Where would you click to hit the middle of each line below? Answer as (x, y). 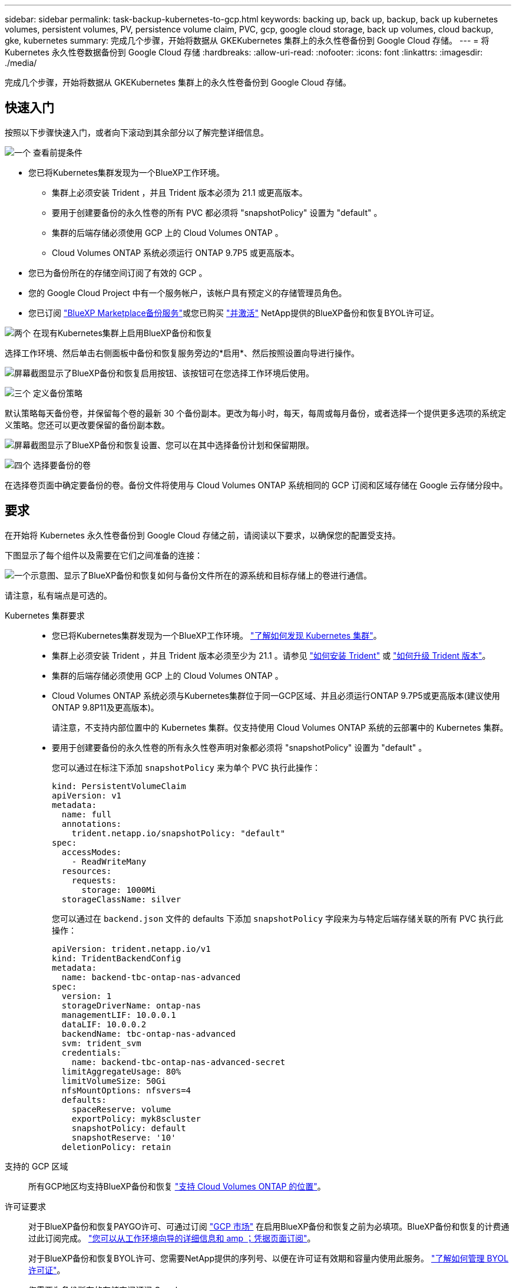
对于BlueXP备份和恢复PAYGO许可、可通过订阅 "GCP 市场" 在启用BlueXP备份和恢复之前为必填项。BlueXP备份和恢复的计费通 (269, 1226)
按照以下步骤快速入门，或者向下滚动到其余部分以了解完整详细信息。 (137, 132)
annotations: (92, 824)
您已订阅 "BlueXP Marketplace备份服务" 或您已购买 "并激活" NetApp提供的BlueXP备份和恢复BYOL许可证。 (234, 313)
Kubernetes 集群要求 (45, 615)
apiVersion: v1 (87, 795)
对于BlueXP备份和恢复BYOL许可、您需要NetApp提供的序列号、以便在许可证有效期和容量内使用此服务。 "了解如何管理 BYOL (269, 1258)
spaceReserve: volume (121, 1109)
